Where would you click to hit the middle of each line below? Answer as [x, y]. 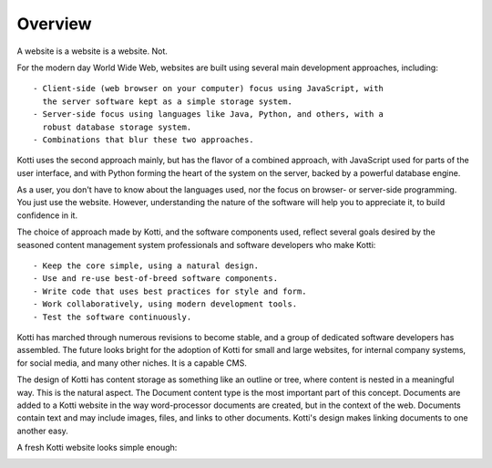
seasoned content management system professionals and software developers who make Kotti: [196, 244]
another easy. [42, 431]
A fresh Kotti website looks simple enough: [97, 448]
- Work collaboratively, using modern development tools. [165, 304]
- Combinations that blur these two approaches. [143, 140]
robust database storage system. [117, 127]
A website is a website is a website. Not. [92, 51]
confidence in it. [47, 215]
